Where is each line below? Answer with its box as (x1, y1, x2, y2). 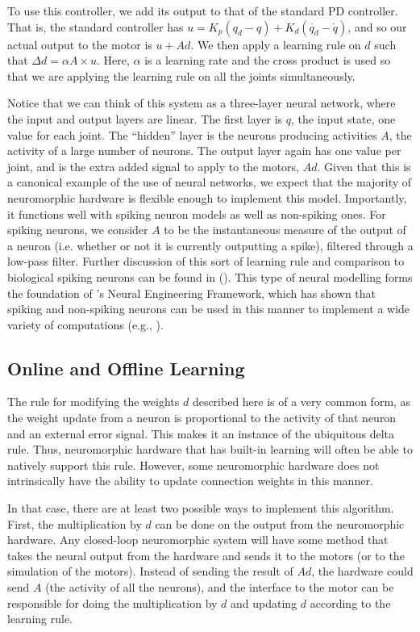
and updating (231, 594, 297, 611)
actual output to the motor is (7, 36, 152, 52)
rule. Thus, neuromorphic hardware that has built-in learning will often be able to (7, 441, 413, 458)
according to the (310, 594, 391, 611)
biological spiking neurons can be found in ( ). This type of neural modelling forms (7, 268, 413, 285)
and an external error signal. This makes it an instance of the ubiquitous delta (7, 425, 395, 442)
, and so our (347, 18, 407, 35)
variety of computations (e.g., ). (7, 316, 164, 333)
